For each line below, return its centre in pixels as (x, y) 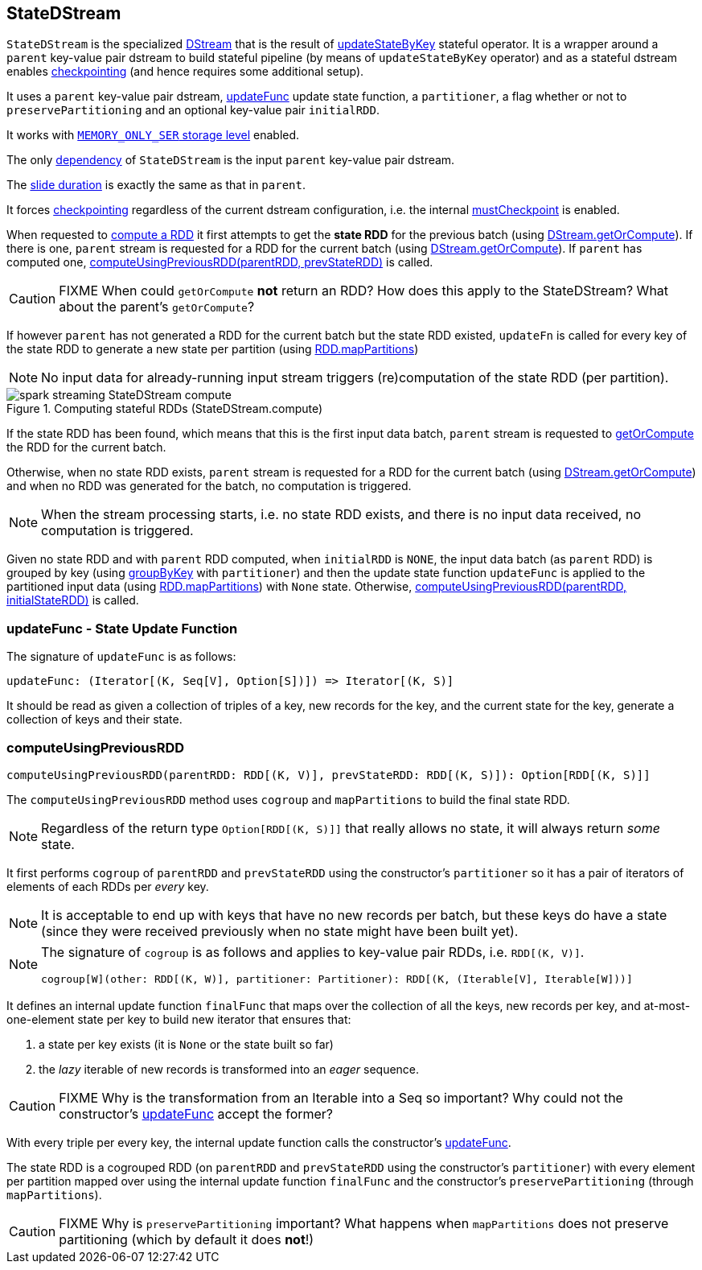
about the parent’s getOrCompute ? (157, 307)
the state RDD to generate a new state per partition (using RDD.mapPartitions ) (213, 349)
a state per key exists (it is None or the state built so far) (186, 1044)
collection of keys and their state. (94, 720)
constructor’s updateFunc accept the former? (196, 1113)
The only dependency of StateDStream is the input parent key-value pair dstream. (231, 160)
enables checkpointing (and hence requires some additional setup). (185, 72)
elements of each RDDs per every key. (108, 886)
